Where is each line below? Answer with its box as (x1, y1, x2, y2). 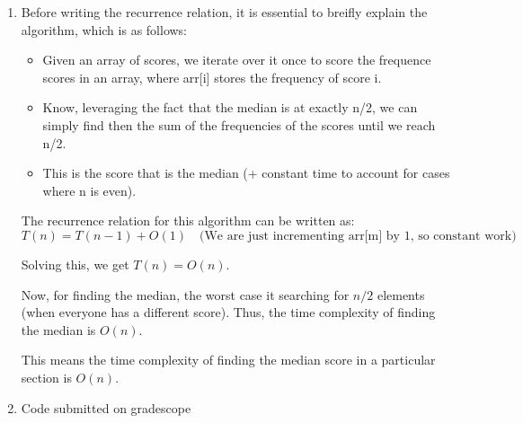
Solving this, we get (21, 254, 129, 273)
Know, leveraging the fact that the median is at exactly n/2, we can (42, 98, 418, 117)
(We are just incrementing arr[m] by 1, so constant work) (199, 229, 517, 242)
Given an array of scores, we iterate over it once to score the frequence (42, 50, 431, 69)
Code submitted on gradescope (21, 398, 191, 417)
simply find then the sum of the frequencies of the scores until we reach (42, 115, 436, 134)
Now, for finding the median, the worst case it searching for (21, 285, 350, 304)
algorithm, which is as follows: (21, 20, 188, 39)
